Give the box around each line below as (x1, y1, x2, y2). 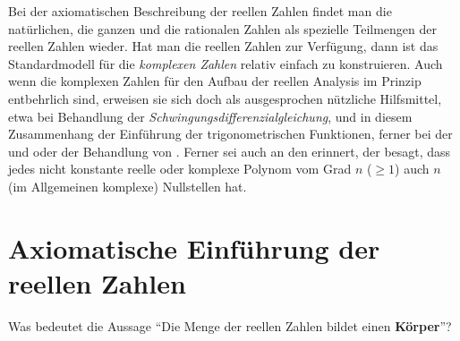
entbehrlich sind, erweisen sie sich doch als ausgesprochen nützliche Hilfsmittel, (8, 89, 442, 107)
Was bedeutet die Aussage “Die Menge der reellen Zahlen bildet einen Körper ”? (8, 316, 452, 335)
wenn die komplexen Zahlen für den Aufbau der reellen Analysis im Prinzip (8, 72, 422, 90)
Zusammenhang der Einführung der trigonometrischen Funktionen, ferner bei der (8, 124, 453, 143)
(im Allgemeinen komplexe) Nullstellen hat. (8, 176, 247, 195)
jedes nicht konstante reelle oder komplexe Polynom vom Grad (8, 159, 352, 178)
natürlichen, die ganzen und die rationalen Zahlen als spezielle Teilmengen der (8, 19, 438, 38)
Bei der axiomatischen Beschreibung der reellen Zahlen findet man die (8, 2, 392, 20)
